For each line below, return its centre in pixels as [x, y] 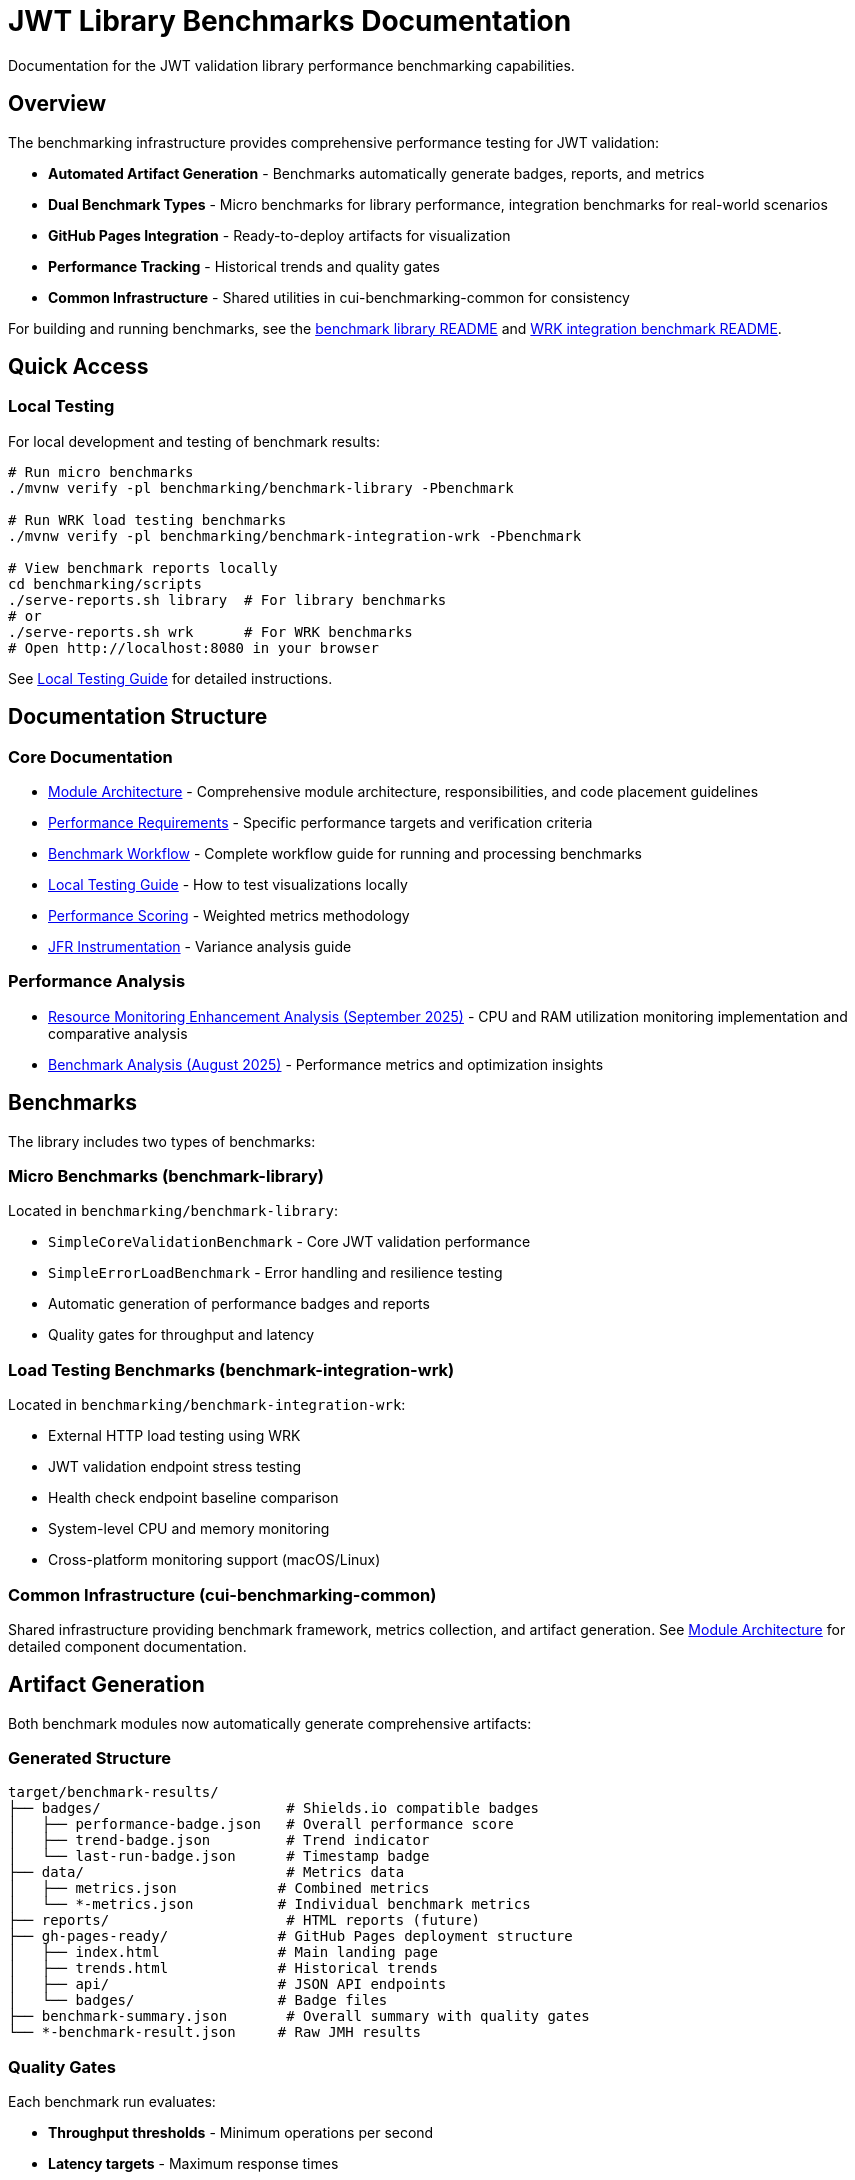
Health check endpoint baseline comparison [193, 1498]
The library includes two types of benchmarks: [162, 1141]
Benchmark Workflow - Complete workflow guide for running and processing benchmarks [345, 854]
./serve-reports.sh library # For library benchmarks [227, 599]
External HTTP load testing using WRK [174, 1436]
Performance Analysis [97, 981]
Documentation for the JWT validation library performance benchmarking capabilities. [291, 65]
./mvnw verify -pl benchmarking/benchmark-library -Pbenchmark [261, 487]
